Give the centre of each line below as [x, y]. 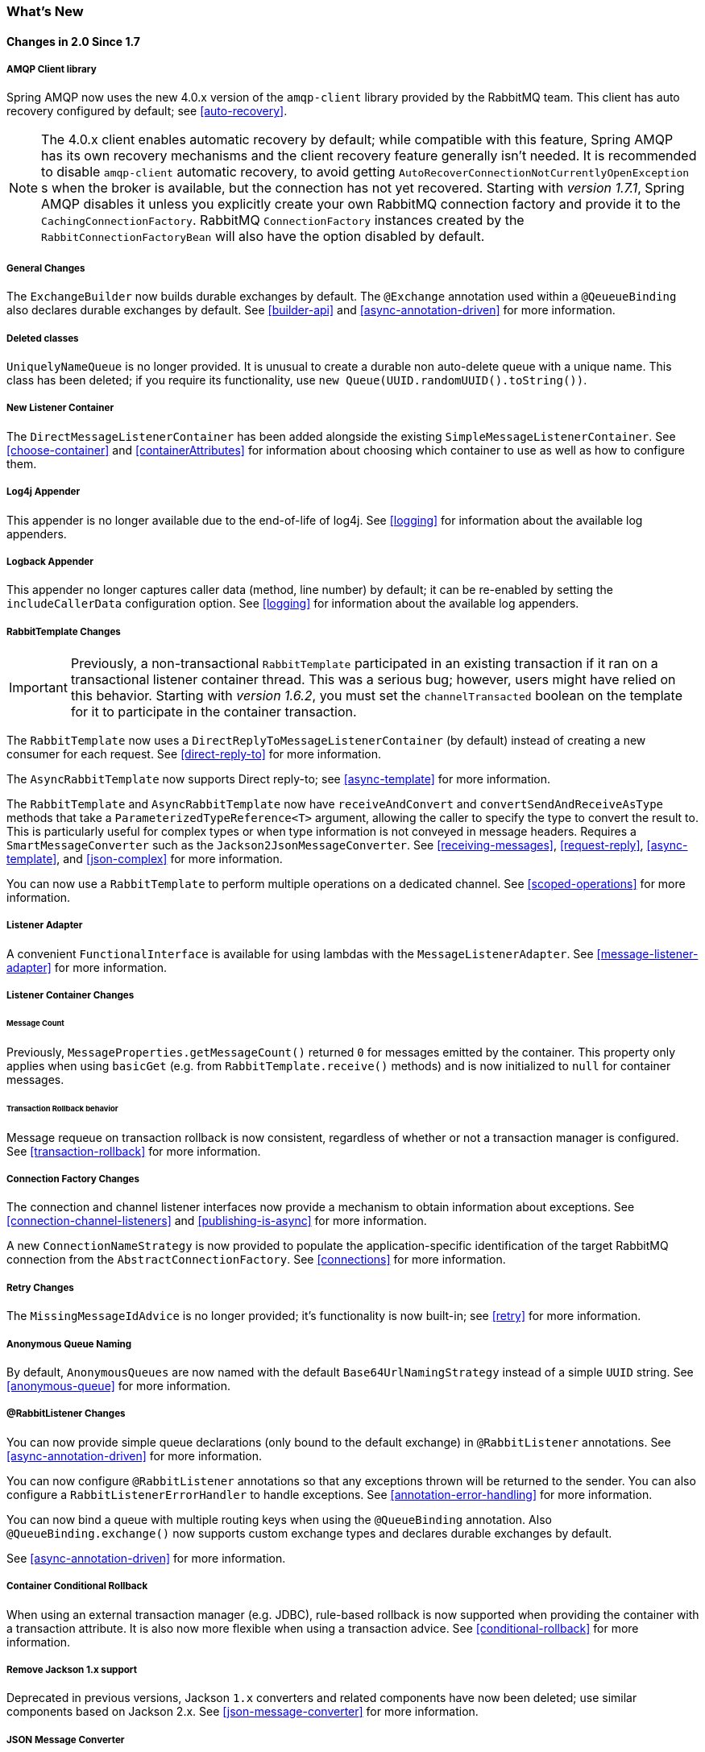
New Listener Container [60, 408]
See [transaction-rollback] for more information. [134, 1151]
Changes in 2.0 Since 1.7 [73, 41]
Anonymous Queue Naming [69, 1344]
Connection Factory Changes [73, 1179]
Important [38, 688]
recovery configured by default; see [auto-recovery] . [147, 111]
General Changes [46, 268]
